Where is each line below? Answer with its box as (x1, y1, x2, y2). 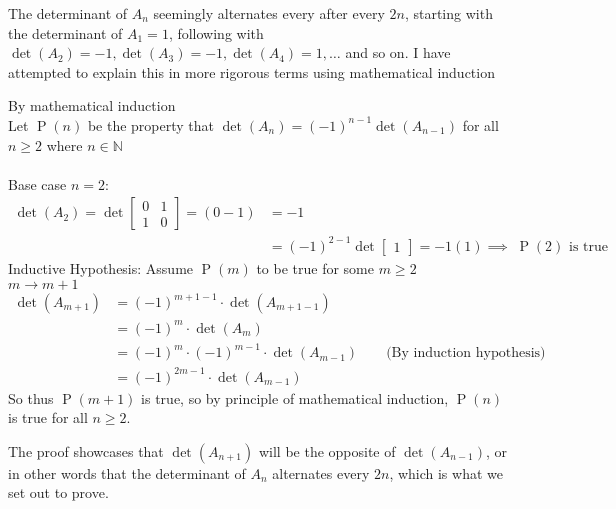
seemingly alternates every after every (153, 3, 385, 23)
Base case (8, 173, 67, 194)
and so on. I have (345, 42, 451, 63)
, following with (168, 22, 264, 43)
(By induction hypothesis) (386, 346, 546, 361)
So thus (8, 387, 54, 408)
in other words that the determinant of (8, 462, 246, 483)
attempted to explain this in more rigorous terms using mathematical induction (8, 61, 495, 82)
